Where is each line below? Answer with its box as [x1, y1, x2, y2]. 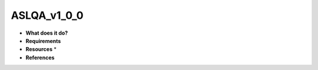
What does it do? [25, 29, 68, 36]
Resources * [25, 46, 57, 53]
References [25, 54, 55, 61]
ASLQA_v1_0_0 [11, 9, 84, 22]
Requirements [25, 37, 61, 44]
